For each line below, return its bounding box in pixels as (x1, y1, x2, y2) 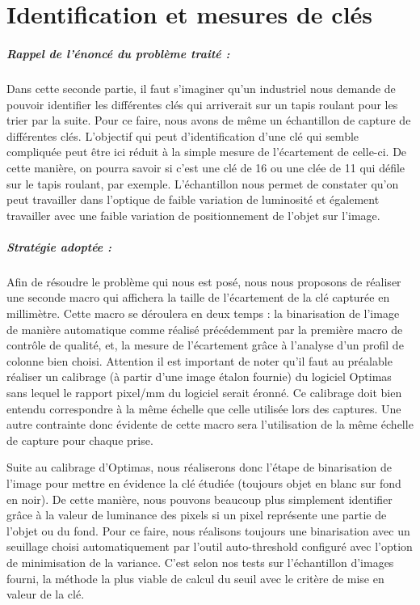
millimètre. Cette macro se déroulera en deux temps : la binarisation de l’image (6, 305, 400, 322)
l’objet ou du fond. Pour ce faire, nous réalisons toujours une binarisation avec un (6, 522, 410, 539)
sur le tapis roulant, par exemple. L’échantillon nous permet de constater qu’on (6, 175, 399, 192)
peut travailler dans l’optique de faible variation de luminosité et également (6, 191, 380, 208)
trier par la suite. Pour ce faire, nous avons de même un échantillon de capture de (6, 112, 411, 129)
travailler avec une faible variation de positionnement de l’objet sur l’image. (6, 206, 380, 223)
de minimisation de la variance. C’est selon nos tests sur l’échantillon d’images (6, 553, 394, 570)
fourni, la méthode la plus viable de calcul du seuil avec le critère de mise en (6, 569, 384, 586)
